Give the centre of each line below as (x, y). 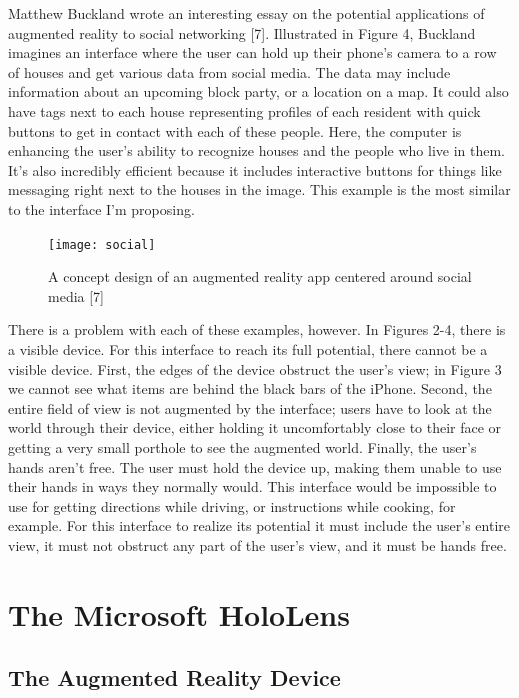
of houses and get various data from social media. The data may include (229, 71)
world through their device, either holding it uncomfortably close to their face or (255, 427)
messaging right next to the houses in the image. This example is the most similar (259, 189)
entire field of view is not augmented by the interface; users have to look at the (250, 407)
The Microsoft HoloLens (179, 613)
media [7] (76, 295)
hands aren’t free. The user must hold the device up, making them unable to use (255, 466)
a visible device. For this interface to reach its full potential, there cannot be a (248, 348)
